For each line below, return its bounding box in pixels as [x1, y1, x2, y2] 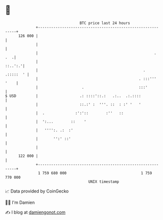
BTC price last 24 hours [79, 21, 131, 25]
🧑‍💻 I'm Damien [5, 199, 35, 205]
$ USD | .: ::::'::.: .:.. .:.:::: [5, 93, 141, 98]
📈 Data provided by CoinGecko [5, 188, 69, 194]
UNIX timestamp [88, 179, 119, 184]
